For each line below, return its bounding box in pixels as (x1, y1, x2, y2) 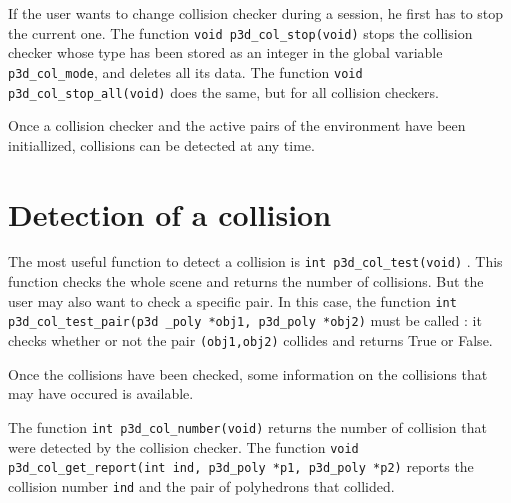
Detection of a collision (8, 193, 332, 234)
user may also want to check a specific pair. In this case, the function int (8, 290, 457, 311)
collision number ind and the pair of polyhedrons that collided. (8, 475, 395, 496)
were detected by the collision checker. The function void (8, 436, 359, 457)
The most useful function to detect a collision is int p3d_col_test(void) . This (8, 251, 503, 272)
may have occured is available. (8, 383, 194, 404)
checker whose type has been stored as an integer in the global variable (8, 42, 443, 63)
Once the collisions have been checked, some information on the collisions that (8, 363, 488, 384)
